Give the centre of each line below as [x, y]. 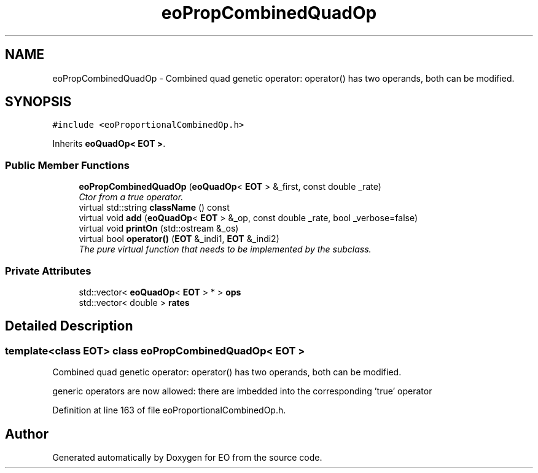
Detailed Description [69, 326]
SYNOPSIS [38, 102]
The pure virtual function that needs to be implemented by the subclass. [225, 249]
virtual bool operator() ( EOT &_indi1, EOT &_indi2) [179, 239]
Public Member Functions [67, 165]
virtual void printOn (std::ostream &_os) [159, 229]
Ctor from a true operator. [131, 197]
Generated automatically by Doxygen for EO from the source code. [187, 457]
